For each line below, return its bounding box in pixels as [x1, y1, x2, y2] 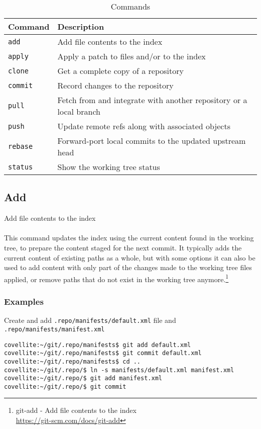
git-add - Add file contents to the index [16, 405, 137, 415]
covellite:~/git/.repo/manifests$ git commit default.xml [4, 350, 202, 357]
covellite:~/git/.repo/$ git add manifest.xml [4, 375, 162, 382]
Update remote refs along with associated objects [57, 120, 230, 132]
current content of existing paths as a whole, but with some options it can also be [4, 252, 255, 263]
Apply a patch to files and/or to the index [57, 50, 206, 62]
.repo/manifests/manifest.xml [4, 325, 105, 333]
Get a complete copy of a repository [57, 65, 184, 76]
